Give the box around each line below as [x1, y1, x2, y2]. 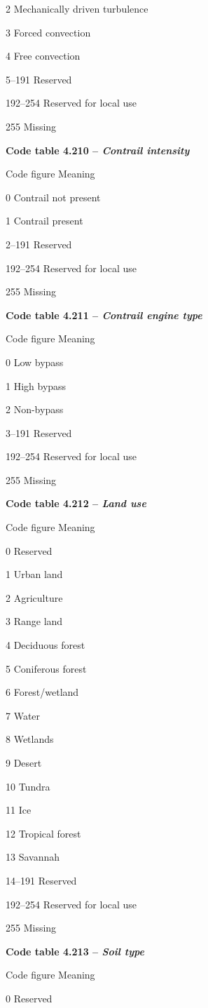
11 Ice [6, 802, 32, 817]
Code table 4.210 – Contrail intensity [6, 142, 190, 157]
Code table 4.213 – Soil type [6, 943, 144, 958]
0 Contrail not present [6, 189, 101, 204]
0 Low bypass [6, 354, 64, 369]
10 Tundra [6, 779, 50, 793]
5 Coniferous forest [6, 661, 87, 676]
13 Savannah [6, 849, 60, 864]
